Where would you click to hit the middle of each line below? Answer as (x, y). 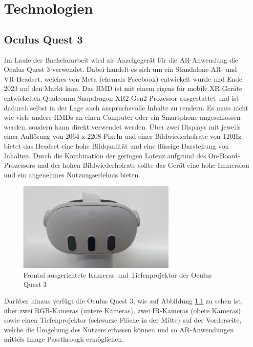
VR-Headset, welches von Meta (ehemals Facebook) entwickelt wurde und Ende (123, 78)
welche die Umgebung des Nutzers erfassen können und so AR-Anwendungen (119, 329)
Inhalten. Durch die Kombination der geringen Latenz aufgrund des (105, 155)
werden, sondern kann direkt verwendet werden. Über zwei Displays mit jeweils (122, 126)
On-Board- (224, 155)
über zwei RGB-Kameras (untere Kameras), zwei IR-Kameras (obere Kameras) (122, 310)
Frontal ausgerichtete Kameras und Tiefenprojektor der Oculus (118, 274)
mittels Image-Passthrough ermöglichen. (64, 339)
